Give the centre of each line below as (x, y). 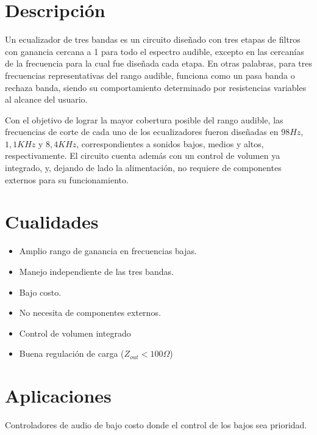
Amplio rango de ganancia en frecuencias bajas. (108, 251)
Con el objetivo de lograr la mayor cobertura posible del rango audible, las (144, 119)
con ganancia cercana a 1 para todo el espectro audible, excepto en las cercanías (155, 51)
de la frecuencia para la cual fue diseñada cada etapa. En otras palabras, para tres (158, 63)
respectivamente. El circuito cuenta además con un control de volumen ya (143, 155)
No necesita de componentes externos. (90, 313)
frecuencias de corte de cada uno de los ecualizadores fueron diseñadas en (142, 132)
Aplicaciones (58, 396)
